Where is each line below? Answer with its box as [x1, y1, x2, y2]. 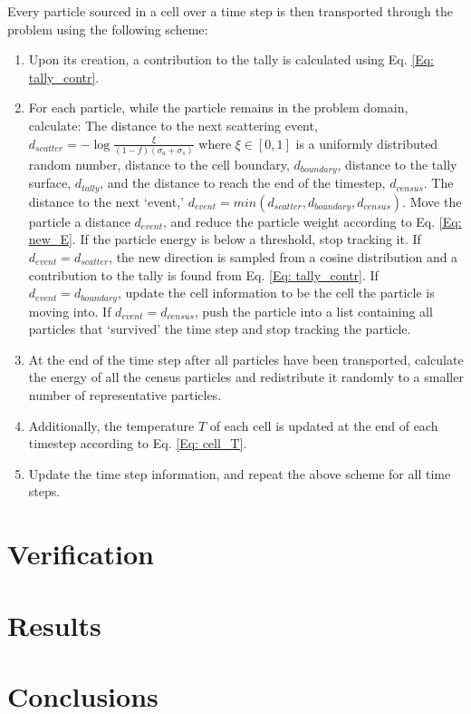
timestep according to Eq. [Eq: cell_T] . [28, 434, 247, 453]
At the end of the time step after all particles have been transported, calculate [28, 349, 464, 368]
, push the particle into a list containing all [194, 301, 433, 320]
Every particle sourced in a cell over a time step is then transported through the [7, 2, 453, 20]
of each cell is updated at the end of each [209, 416, 438, 435]
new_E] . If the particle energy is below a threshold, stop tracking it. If [28, 230, 421, 249]
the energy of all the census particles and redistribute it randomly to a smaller [28, 367, 464, 386]
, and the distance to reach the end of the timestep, [100, 173, 386, 192]
